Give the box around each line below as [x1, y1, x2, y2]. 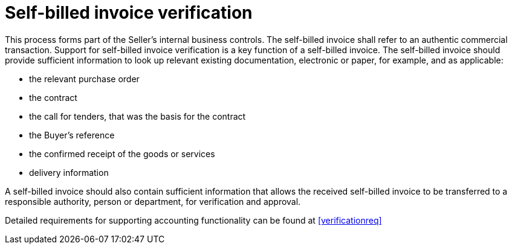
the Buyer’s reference [29, 129, 115, 140]
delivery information [29, 167, 109, 178]
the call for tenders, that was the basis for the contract [29, 111, 246, 121]
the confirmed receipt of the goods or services [29, 148, 215, 159]
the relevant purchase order [29, 73, 140, 84]
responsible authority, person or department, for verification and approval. [5, 196, 301, 207]
